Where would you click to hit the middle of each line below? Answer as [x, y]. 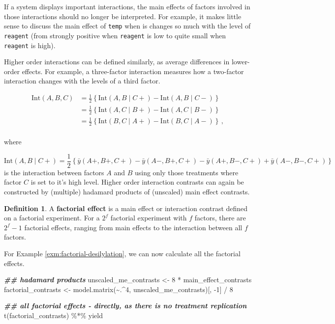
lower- [241, 62]
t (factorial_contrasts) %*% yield [53, 315]
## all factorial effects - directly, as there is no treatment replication [125, 306]
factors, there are [220, 218]
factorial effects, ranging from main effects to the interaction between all [133, 227]
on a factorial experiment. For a [52, 218]
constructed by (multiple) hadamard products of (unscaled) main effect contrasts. [127, 191]
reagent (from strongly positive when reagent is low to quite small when [115, 35]
